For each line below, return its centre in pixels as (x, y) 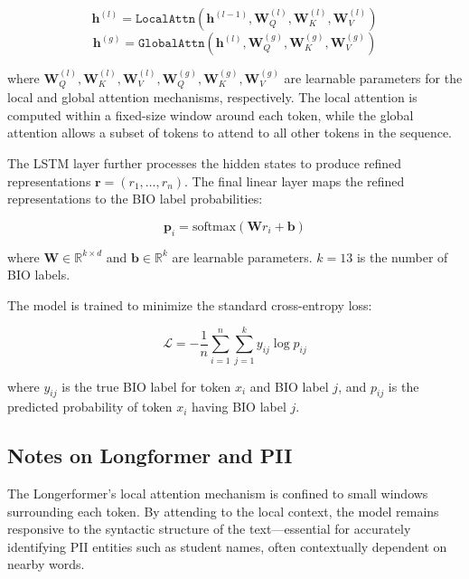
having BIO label (239, 407)
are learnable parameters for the (373, 77)
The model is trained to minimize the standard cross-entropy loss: (190, 304)
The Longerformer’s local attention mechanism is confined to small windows (218, 494)
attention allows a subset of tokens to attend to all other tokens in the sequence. (230, 133)
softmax (214, 227)
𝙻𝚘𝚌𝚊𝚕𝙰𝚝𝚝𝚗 (165, 19)
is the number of (402, 256)
